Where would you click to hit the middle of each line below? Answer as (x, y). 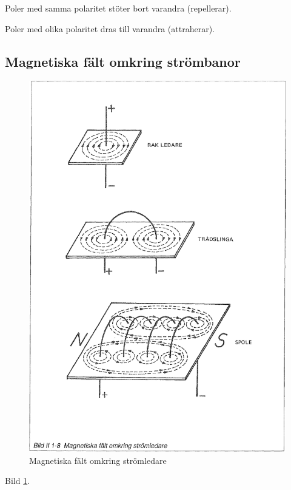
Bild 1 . (18, 481)
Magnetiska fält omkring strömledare (98, 460)
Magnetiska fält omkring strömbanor (123, 61)
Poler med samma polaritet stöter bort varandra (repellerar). (118, 8)
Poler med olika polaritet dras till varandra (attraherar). (110, 28)
